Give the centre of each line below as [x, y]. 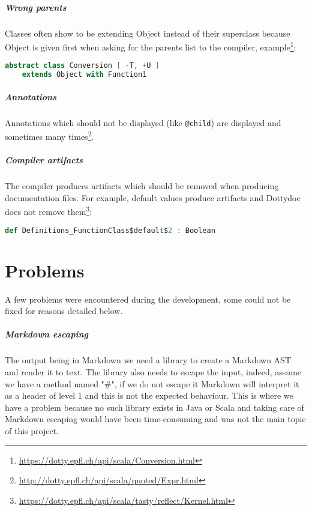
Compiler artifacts [44, 160]
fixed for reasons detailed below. [64, 311]
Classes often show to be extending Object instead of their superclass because [148, 33]
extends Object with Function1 [84, 75]
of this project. [32, 430]
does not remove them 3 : [49, 211]
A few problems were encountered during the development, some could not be [148, 299]
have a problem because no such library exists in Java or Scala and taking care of [154, 407]
